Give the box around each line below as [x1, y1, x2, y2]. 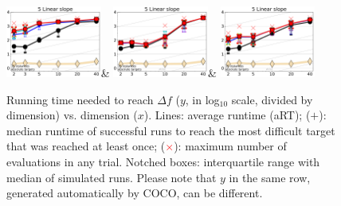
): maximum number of [174, 138, 287, 154]
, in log [185, 91, 220, 107]
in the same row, [229, 169, 311, 185]
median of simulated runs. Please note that [6, 169, 217, 185]
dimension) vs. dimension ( [6, 107, 138, 123]
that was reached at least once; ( [6, 138, 166, 154]
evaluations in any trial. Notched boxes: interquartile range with [6, 154, 320, 169]
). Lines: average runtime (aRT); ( [143, 107, 311, 123]
